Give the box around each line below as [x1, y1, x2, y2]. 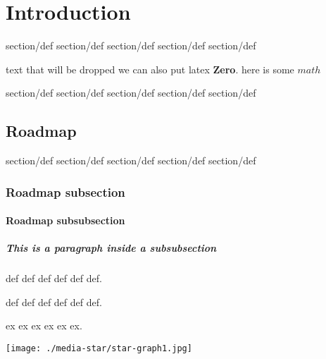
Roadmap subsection [6, 183, 125, 200]
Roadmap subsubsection [6, 213, 125, 228]
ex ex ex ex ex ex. [6, 318, 82, 333]
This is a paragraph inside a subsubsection [6, 241, 217, 255]
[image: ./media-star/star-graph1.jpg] [6, 343, 192, 354]
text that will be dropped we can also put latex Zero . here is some [6, 61, 294, 76]
